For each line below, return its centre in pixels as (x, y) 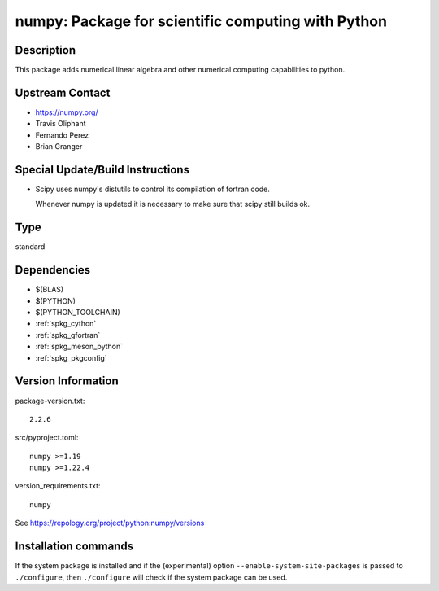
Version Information (67, 381)
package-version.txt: (50, 401)
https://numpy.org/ (67, 112)
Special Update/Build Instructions (102, 170)
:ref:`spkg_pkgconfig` (71, 357)
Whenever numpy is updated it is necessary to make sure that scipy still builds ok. (173, 204)
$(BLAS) (50, 290)
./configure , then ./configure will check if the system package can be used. (151, 577)
